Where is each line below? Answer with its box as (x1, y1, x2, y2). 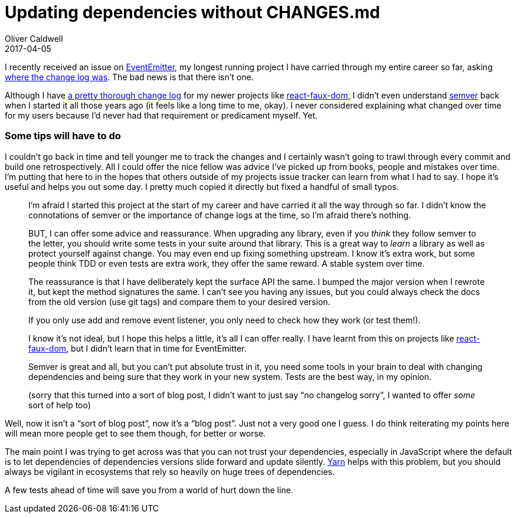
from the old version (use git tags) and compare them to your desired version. (28, 296, 331, 307)
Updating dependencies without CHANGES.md (5, 2, 380, 22)
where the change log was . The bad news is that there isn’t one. (5, 71, 254, 82)
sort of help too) (28, 399, 91, 410)
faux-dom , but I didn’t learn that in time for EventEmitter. (28, 343, 247, 353)
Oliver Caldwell (5, 33, 63, 44)
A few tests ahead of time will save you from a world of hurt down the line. (5, 484, 293, 495)
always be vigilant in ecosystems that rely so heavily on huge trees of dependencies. (5, 466, 335, 477)
